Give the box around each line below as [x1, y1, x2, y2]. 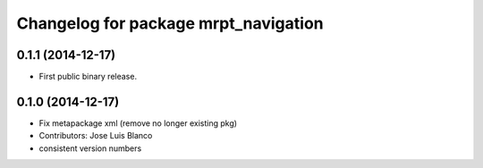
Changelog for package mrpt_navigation [16, 13, 324, 33]
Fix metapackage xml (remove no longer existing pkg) [38, 117, 237, 129]
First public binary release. [38, 71, 138, 82]
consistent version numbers [38, 143, 142, 154]
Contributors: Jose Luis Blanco [38, 130, 153, 141]
